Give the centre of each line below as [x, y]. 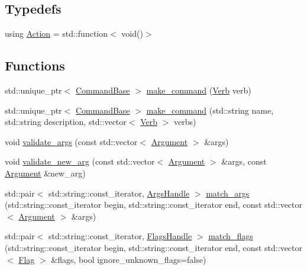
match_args [228, 193]
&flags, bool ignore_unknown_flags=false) [129, 259]
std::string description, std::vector [66, 122]
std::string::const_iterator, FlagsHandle [120, 236]
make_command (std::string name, [210, 110]
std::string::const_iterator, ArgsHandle [119, 193]
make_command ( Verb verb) [199, 90]
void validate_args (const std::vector [71, 141]
